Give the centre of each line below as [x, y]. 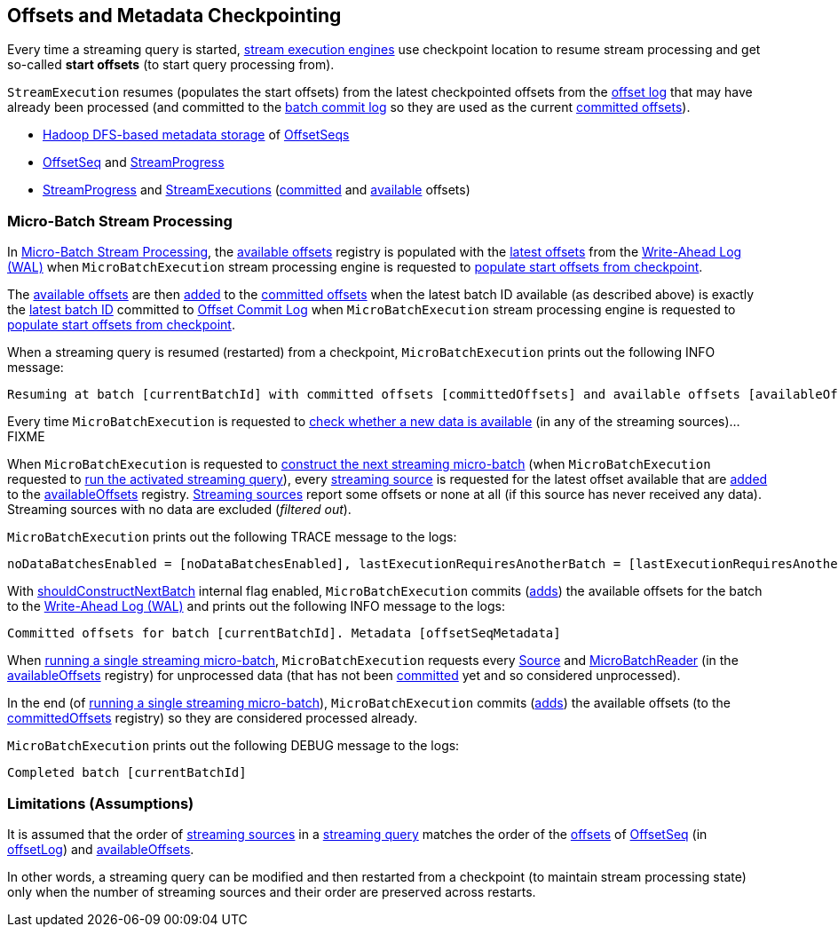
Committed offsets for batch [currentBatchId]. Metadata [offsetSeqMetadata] [284, 633]
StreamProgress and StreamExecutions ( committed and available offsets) [257, 190]
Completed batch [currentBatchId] [127, 773]
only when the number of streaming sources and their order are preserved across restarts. [272, 891]
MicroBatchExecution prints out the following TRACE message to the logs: [232, 537]
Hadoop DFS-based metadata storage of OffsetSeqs [196, 135]
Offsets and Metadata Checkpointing [174, 16]
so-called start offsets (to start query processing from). [171, 65]
